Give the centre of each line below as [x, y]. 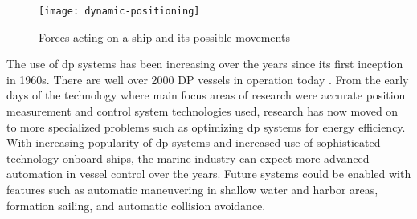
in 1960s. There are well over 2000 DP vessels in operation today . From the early [208, 79]
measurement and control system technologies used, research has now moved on [202, 111]
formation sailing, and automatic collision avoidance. [136, 205]
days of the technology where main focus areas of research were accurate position [206, 95]
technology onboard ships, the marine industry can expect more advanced [188, 158]
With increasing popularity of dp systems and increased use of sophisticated [194, 142]
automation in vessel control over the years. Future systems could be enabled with [209, 174]
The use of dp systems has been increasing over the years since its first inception [205, 64]
